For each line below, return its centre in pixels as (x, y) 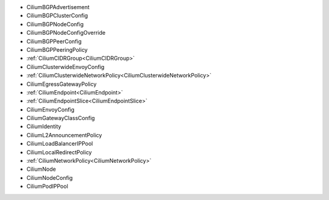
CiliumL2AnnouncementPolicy (64, 135)
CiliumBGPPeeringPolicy (57, 49)
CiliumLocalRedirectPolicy (59, 152)
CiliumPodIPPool (47, 187)
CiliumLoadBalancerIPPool (60, 144)
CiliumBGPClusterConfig (57, 16)
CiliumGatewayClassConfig (61, 118)
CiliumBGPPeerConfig (54, 41)
